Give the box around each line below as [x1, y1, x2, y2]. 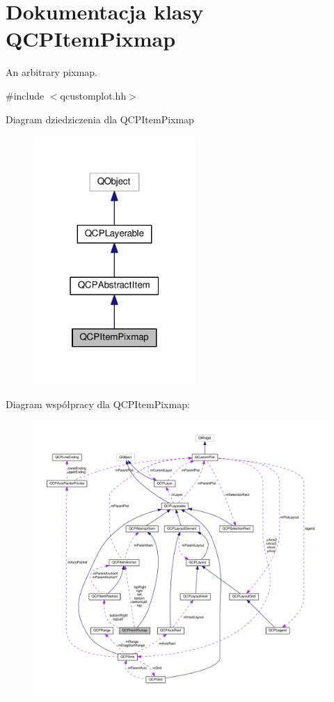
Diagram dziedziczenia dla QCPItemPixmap [6, 111, 194, 126]
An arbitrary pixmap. [6, 65, 97, 79]
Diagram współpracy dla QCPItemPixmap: [6, 397, 190, 412]
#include [6, 88, 45, 102]
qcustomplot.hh [60, 88, 127, 102]
